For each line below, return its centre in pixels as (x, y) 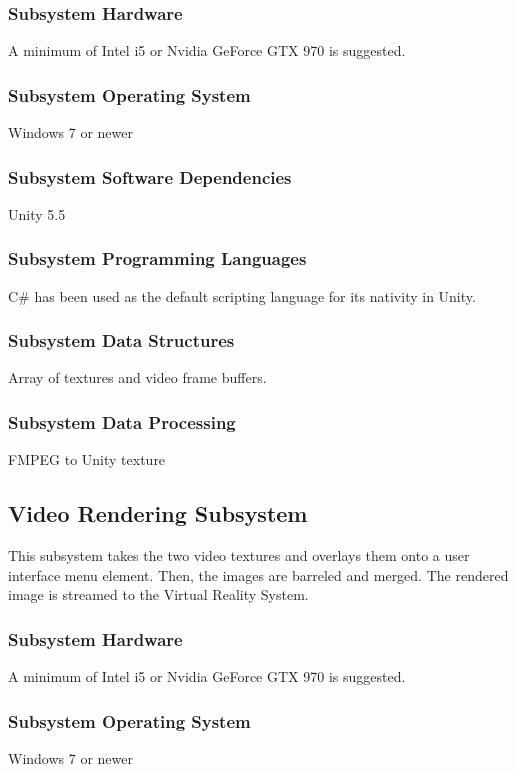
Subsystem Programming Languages (157, 258)
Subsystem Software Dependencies (150, 176)
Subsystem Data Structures (121, 340)
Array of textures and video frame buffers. (137, 377)
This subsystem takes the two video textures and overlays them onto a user (239, 555)
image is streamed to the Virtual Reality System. (158, 594)
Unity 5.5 (37, 213)
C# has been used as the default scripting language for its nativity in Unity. (242, 295)
